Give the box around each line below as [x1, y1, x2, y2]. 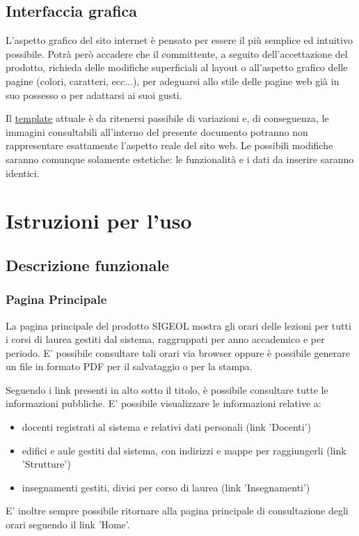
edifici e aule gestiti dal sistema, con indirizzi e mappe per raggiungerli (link [22, 443, 346, 457]
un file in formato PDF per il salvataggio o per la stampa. [6, 359, 253, 374]
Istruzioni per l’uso [6, 206, 192, 235]
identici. [6, 165, 40, 180]
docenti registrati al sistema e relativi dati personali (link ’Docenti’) [22, 420, 312, 434]
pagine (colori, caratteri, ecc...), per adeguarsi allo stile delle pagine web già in [6, 73, 340, 88]
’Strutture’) [22, 457, 71, 471]
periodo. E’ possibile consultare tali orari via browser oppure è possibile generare [6, 345, 350, 360]
